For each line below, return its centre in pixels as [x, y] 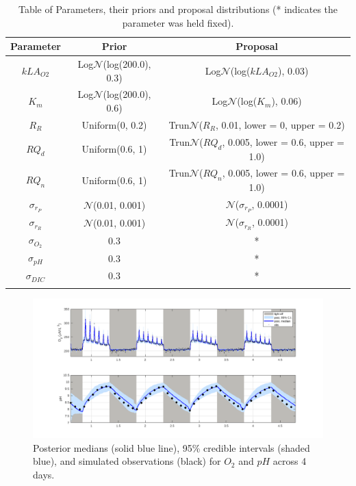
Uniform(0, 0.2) [114, 124]
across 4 [290, 461]
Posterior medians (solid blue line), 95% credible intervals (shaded [171, 447]
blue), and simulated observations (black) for [127, 461]
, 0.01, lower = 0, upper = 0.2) [280, 124]
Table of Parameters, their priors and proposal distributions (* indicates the [178, 9]
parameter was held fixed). [178, 22]
